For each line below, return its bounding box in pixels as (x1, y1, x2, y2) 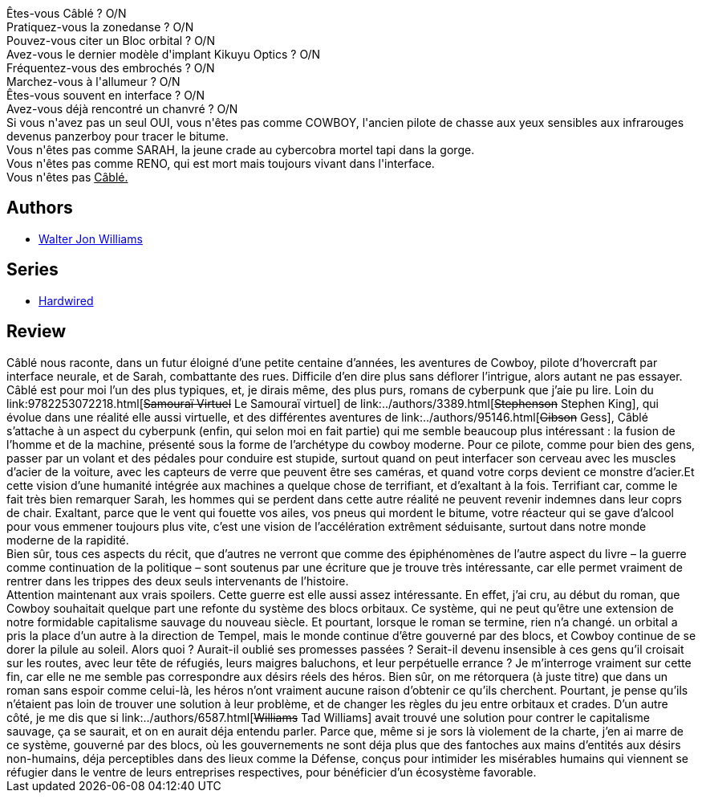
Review (6, 321, 67, 342)
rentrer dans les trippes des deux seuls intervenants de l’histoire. (6, 573, 349, 588)
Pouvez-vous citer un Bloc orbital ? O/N (6, 34, 215, 47)
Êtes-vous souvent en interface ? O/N (6, 88, 205, 102)
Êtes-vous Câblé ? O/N (6, 6, 127, 20)
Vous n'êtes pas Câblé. (6, 170, 128, 184)
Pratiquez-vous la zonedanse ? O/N (6, 20, 194, 34)
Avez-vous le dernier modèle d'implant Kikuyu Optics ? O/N (6, 47, 321, 61)
